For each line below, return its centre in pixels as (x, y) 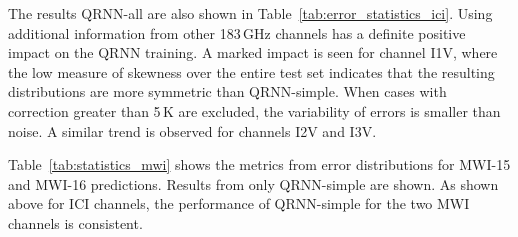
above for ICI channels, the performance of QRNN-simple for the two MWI (239, 203)
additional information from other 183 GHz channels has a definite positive (237, 32)
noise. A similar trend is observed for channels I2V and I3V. (192, 130)
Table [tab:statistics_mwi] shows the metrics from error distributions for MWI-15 (259, 164)
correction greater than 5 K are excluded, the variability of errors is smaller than (254, 110)
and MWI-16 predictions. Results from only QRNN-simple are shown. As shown (253, 183)
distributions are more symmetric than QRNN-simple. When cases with (227, 91)
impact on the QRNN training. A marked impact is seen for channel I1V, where (253, 52)
